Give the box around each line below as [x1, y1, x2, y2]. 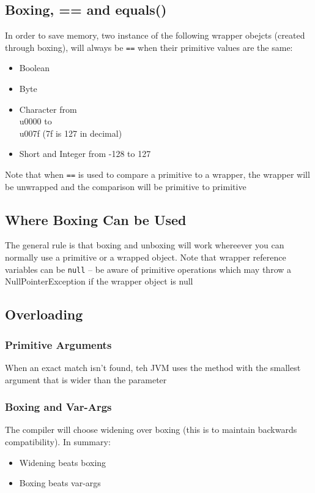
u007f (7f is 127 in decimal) [19, 126, 122, 139]
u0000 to [19, 115, 52, 128]
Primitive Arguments [5, 337, 112, 352]
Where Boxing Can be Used [5, 210, 187, 229]
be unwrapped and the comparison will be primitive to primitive [5, 180, 246, 193]
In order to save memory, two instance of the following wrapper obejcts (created [5, 29, 305, 42]
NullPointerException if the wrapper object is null [5, 275, 193, 288]
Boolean [19, 61, 50, 74]
